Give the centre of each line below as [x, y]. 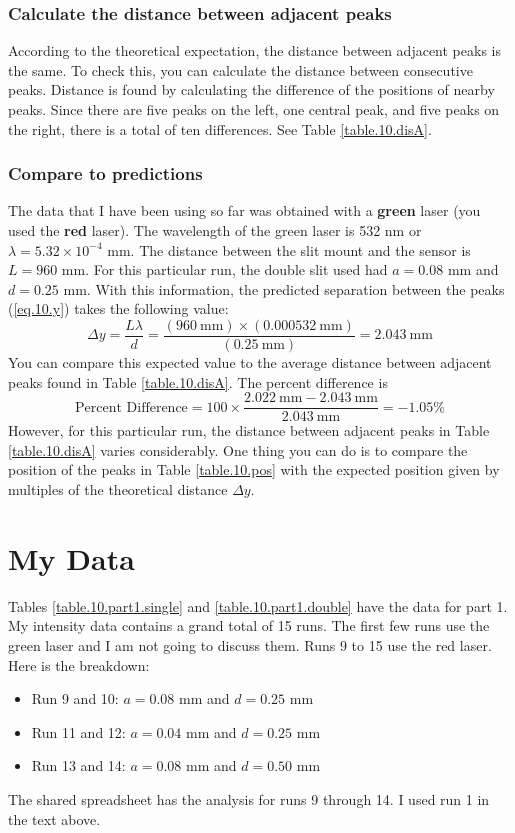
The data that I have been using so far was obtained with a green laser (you [244, 210]
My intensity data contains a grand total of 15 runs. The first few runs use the [249, 625]
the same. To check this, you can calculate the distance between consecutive [240, 69]
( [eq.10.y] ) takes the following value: [118, 308]
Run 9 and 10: [75, 698]
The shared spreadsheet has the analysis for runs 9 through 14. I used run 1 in [249, 798]
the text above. [54, 818]
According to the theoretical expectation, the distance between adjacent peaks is [254, 50]
